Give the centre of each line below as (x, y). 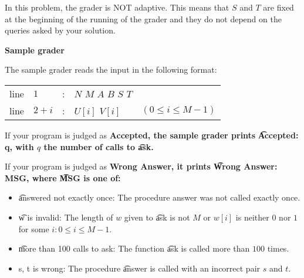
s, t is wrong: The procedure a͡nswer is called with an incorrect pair (139, 268)
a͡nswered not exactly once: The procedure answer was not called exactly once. (159, 197)
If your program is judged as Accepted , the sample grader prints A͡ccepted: (152, 135)
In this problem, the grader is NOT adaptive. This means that (117, 7)
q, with (19, 146)
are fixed (278, 7)
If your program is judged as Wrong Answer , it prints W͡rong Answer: (141, 166)
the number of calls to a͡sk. (99, 146)
